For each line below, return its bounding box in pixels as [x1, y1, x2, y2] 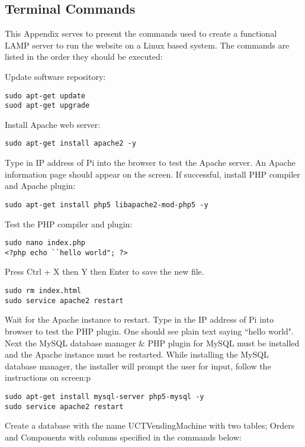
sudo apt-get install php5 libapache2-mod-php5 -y [5, 200, 208, 209]
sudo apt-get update [5, 91, 86, 100]
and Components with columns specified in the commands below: [5, 430, 242, 443]
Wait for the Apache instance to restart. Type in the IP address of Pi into [5, 313, 274, 326]
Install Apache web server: [5, 118, 101, 130]
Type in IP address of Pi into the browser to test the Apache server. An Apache [5, 156, 296, 169]
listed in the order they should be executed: [5, 50, 163, 63]
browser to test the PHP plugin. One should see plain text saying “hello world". [5, 324, 294, 337]
